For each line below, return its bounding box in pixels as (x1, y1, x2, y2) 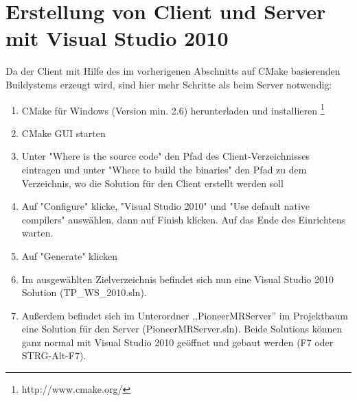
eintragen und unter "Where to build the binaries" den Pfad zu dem (21, 162, 307, 176)
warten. (21, 226, 54, 240)
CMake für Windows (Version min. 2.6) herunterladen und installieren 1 (21, 101, 325, 117)
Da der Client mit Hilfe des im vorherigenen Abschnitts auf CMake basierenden (5, 64, 341, 78)
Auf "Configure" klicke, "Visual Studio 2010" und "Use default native (21, 199, 310, 213)
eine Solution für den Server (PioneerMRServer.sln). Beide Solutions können (21, 321, 343, 336)
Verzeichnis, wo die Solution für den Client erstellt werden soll (21, 175, 284, 190)
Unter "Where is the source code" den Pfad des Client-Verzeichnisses (21, 149, 310, 163)
